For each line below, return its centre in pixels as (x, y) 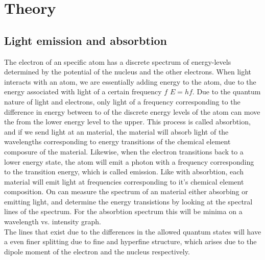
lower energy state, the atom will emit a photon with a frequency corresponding (129, 161)
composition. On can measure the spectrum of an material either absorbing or (126, 191)
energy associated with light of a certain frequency (83, 92)
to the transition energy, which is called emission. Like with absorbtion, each (124, 172)
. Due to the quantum (226, 92)
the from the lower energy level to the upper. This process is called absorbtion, (127, 122)
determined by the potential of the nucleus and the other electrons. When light (128, 72)
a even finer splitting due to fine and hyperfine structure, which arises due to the (130, 241)
